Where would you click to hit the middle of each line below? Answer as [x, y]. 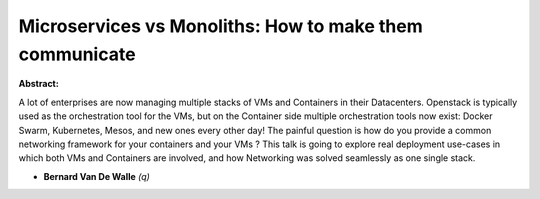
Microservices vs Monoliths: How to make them [221, 26]
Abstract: [38, 84]
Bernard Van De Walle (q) [96, 176]
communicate [77, 54]
